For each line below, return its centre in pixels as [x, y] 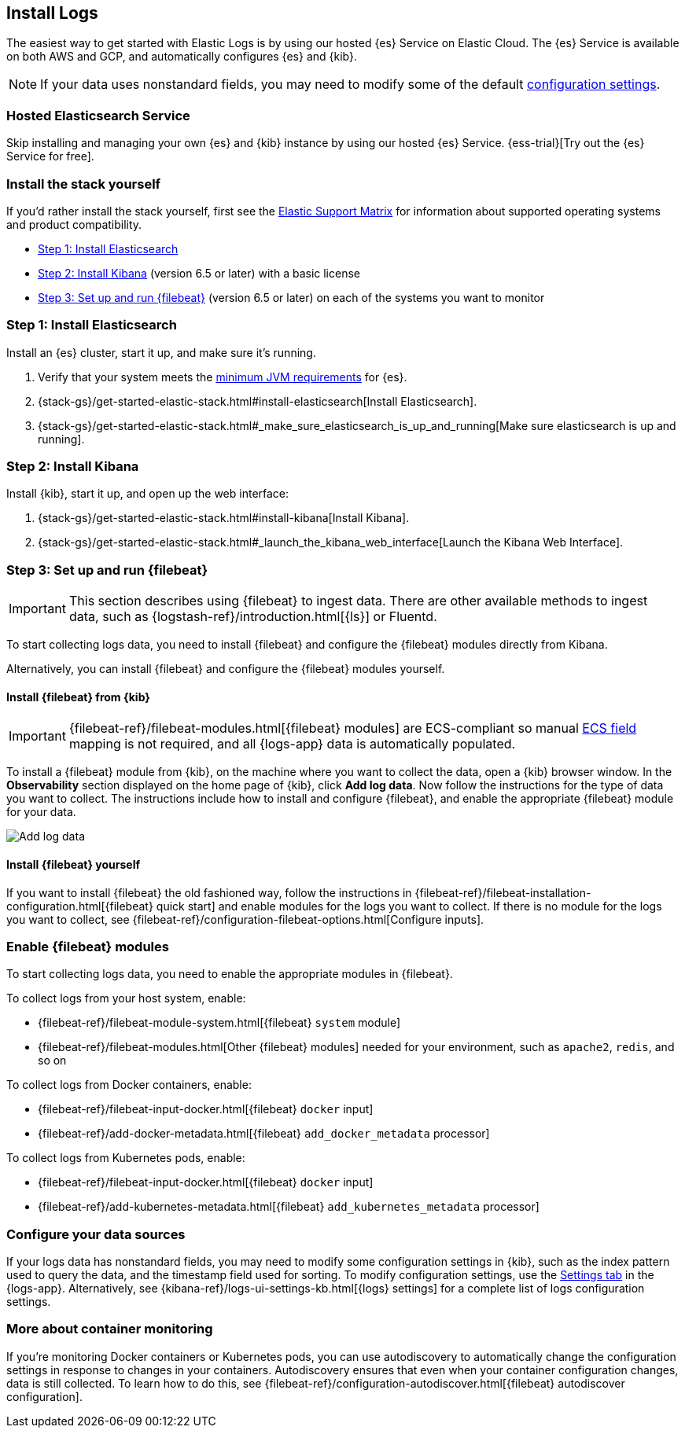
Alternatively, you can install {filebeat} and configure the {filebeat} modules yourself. [226, 669]
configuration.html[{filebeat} [80, 906]
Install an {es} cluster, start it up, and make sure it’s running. [161, 352]
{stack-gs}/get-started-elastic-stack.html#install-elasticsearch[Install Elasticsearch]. [258, 401]
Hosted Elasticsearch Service [98, 115]
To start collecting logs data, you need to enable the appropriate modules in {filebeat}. [230, 974]
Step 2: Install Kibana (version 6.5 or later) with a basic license [199, 273]
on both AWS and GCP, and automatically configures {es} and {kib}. [182, 57]
